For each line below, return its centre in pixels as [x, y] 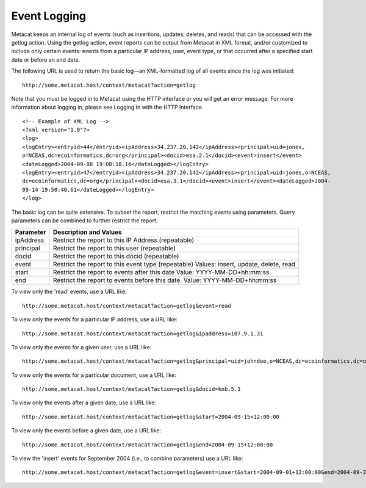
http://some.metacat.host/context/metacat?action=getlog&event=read [127, 306]
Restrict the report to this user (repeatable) [114, 249]
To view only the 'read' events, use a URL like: [69, 292]
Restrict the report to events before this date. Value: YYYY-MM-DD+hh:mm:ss [165, 280]
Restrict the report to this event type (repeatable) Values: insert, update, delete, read [174, 264]
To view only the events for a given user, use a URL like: [81, 347]
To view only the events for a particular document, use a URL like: [94, 375]
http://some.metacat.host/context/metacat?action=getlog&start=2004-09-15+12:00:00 [151, 417]
